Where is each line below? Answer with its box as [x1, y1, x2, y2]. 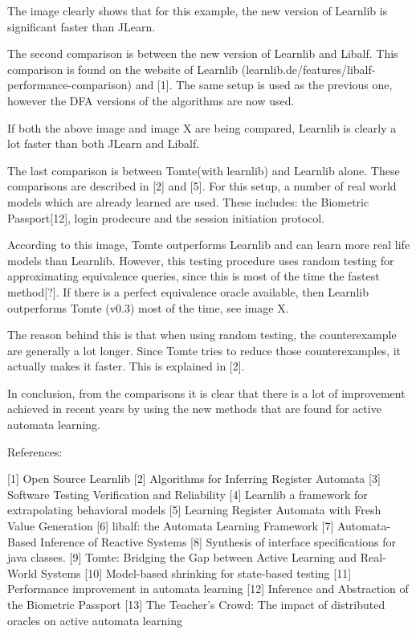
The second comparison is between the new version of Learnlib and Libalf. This [7, 45, 398, 62]
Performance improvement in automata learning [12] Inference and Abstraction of [7, 580, 409, 597]
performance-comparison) [7, 76, 132, 93]
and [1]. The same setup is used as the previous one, [135, 76, 393, 93]
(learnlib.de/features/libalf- [241, 60, 376, 77]
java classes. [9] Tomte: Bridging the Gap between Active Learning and [7, 549, 357, 566]
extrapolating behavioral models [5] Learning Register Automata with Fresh [7, 501, 381, 518]
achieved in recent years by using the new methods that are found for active [7, 400, 381, 417]
